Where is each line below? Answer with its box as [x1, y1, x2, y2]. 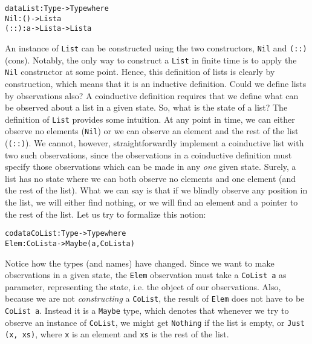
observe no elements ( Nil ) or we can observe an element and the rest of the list [5, 125, 299, 137]
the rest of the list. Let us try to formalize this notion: [5, 207, 206, 220]
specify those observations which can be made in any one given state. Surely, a [5, 160, 296, 173]
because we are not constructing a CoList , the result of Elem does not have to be [5, 292, 305, 305]
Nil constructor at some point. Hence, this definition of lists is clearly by [5, 65, 275, 78]
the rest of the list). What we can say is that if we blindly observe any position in [5, 184, 308, 196]
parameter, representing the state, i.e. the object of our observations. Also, [5, 280, 281, 293]
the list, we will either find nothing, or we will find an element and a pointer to [5, 196, 298, 209]
